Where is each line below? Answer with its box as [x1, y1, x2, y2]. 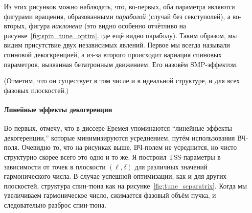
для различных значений [135, 161, 207, 171]
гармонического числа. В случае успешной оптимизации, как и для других [4, 171, 227, 181]
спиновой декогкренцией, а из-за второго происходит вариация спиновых [4, 49, 222, 59]
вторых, [4, 21, 27, 31]
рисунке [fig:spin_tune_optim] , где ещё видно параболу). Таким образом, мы [4, 30, 237, 40]
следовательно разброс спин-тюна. [4, 199, 107, 210]
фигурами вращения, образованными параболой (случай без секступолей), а [4, 11, 230, 21]
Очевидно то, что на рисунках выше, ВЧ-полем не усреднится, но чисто [22, 142, 237, 152]
